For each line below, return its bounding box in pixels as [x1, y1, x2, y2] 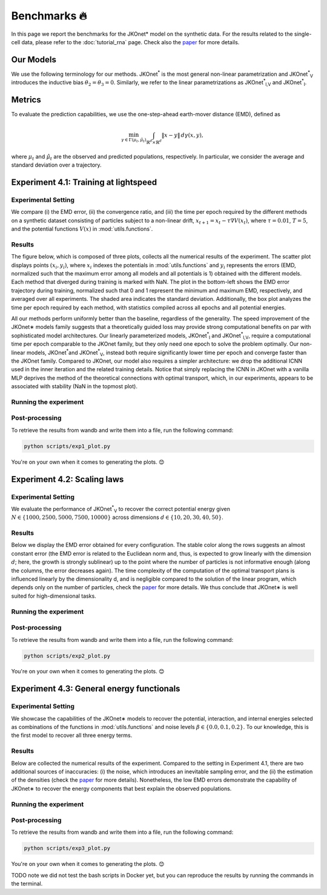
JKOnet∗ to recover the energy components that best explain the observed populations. [11, 785, 232, 792]
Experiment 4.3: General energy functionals [11, 684, 180, 694]
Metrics [11, 94, 42, 105]
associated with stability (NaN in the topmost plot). [11, 383, 137, 390]
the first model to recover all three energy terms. [11, 732, 133, 739]
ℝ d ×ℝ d [146, 139, 162, 145]
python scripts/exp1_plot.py [24, 443, 111, 449]
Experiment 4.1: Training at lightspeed [11, 177, 157, 187]
